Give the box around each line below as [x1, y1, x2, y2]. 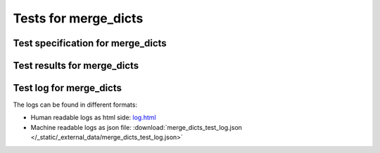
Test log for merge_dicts [13, 82, 122, 94]
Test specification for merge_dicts [13, 37, 167, 49]
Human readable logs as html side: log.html [30, 113, 156, 122]
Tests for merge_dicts [13, 11, 144, 26]
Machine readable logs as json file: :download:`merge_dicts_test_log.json [30, 123, 243, 131]
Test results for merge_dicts [13, 60, 139, 72]
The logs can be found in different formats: [13, 100, 137, 109]
